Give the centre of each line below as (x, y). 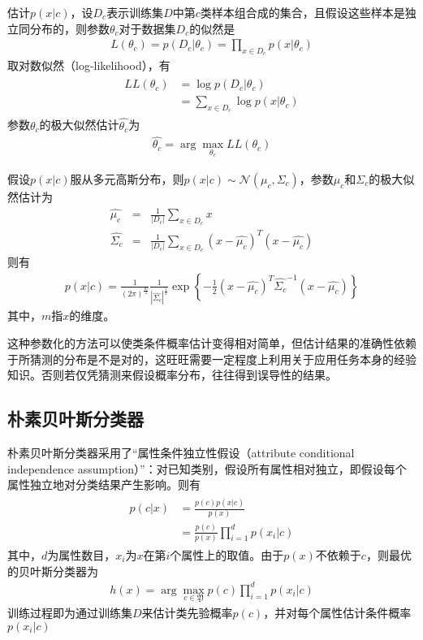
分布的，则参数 (69, 28)
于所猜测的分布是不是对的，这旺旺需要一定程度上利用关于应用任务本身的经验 (212, 359)
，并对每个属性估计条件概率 (337, 612)
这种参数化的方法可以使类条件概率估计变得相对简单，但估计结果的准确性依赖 (212, 342)
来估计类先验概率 (187, 612)
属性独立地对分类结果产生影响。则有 (104, 484)
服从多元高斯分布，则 (127, 179)
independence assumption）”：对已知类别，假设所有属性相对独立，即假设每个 (207, 468)
